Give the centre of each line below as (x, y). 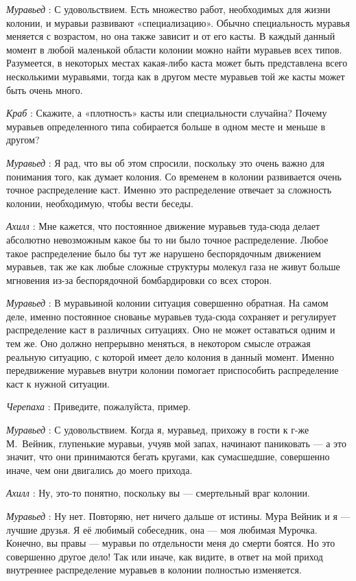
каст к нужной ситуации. (58, 383)
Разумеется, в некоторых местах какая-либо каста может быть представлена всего (177, 63)
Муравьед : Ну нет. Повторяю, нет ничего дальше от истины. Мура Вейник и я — (178, 516)
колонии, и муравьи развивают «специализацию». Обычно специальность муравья (178, 22)
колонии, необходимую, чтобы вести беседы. (100, 203)
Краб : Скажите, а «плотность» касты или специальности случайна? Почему (167, 113)
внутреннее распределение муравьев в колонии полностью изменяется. (154, 570)
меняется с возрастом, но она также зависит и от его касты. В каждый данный (171, 36)
